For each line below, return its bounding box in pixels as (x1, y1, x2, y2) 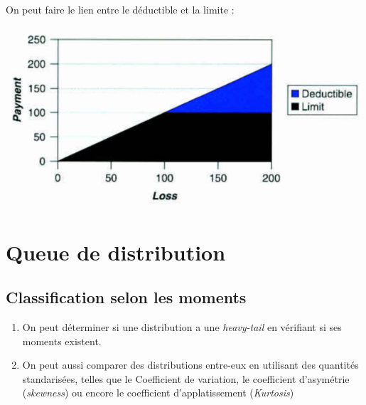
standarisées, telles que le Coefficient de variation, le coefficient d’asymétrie (22, 371, 350, 386)
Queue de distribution (6, 237, 226, 266)
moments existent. (22, 333, 102, 348)
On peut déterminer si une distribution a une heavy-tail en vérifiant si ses (22, 319, 342, 334)
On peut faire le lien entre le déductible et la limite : (6, 2, 235, 16)
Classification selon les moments (6, 286, 247, 308)
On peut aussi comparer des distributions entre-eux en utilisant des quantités (22, 357, 359, 372)
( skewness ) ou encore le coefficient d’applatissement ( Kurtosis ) (22, 385, 294, 400)
